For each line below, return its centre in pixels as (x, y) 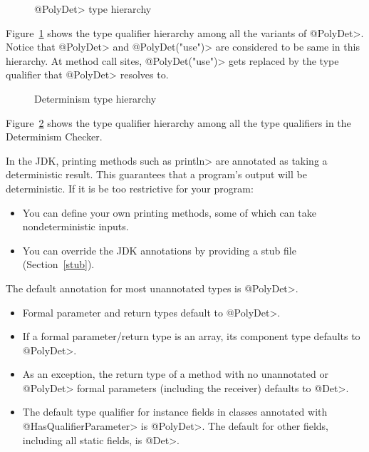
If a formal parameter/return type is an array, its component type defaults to (191, 336)
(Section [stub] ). (58, 264)
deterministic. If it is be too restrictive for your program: (130, 188)
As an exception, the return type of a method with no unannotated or (175, 374)
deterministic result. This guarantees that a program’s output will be (156, 174)
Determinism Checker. (54, 137)
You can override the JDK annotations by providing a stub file (159, 250)
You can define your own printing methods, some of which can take (169, 212)
